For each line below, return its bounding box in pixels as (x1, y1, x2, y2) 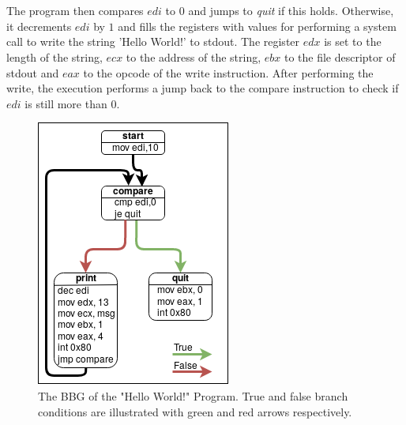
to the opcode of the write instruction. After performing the (83, 64, 374, 81)
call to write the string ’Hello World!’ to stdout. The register (6, 33, 300, 50)
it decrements (6, 17, 72, 34)
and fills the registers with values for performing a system (118, 17, 397, 34)
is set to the (324, 33, 382, 50)
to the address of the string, (126, 48, 261, 65)
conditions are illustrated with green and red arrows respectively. (38, 403, 352, 419)
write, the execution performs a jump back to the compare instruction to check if (6, 80, 399, 96)
